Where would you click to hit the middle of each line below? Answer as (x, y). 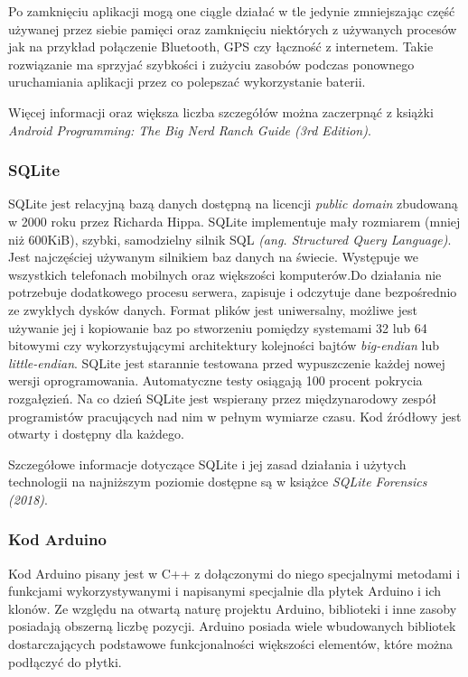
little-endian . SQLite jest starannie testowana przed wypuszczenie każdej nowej (227, 362)
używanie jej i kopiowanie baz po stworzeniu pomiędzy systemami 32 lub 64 (218, 327)
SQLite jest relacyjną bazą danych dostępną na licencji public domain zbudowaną (233, 204)
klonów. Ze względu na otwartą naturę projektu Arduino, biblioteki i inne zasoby (233, 608)
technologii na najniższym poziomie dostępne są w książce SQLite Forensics (218, 482)
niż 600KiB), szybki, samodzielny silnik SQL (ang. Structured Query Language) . (230, 239)
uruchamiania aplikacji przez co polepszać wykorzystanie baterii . (187, 82)
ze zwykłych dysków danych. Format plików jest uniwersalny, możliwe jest (213, 309)
